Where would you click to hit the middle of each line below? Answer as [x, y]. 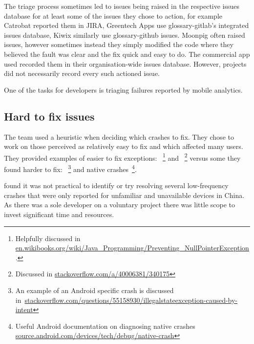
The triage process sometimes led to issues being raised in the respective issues [122, 6]
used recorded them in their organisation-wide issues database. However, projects [125, 63]
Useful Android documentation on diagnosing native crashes [105, 326]
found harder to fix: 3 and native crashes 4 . [70, 168]
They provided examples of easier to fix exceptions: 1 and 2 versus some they [122, 157]
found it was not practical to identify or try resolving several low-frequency [116, 185]
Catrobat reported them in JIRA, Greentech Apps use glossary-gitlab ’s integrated [127, 25]
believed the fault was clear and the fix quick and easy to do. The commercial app [127, 54]
